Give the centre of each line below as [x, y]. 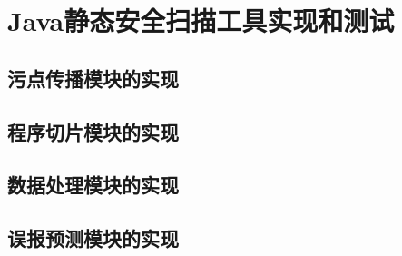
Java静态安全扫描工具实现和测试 [201, 20]
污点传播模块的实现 [93, 78]
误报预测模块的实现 [93, 238]
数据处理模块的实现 [93, 185]
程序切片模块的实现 [93, 131]
